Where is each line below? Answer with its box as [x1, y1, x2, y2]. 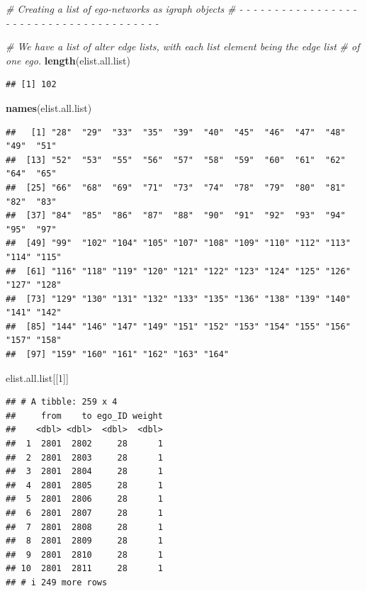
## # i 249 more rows [6, 577, 108, 587]
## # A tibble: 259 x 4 [6, 397, 118, 407]
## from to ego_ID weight [6, 410, 163, 421]
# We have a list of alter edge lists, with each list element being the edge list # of [6, 39, 360, 54]
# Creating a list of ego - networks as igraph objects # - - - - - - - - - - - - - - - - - [6, 1, 356, 16]
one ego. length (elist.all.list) [6, 52, 130, 67]
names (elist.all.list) [6, 100, 92, 115]
